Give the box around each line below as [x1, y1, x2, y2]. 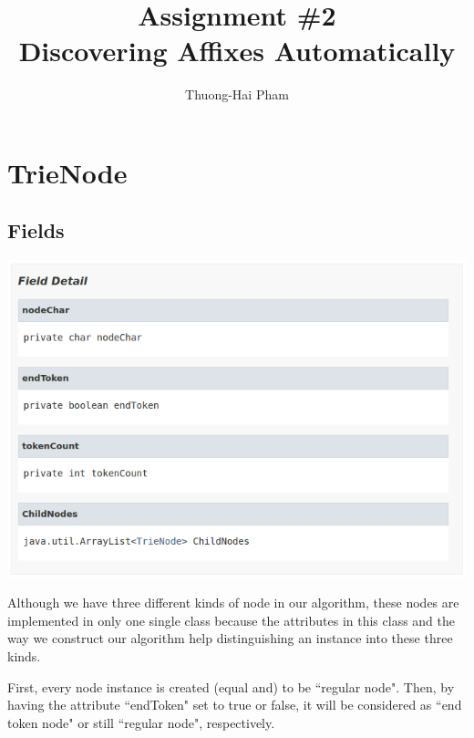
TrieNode [7, 153, 128, 191]
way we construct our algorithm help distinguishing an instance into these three [7, 629, 453, 648]
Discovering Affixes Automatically [18, 32, 456, 69]
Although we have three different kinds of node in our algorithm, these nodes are [7, 593, 459, 612]
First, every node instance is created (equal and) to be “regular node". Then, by [7, 677, 455, 696]
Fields [7, 216, 65, 244]
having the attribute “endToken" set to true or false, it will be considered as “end [7, 695, 462, 714]
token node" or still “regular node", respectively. [7, 712, 275, 732]
